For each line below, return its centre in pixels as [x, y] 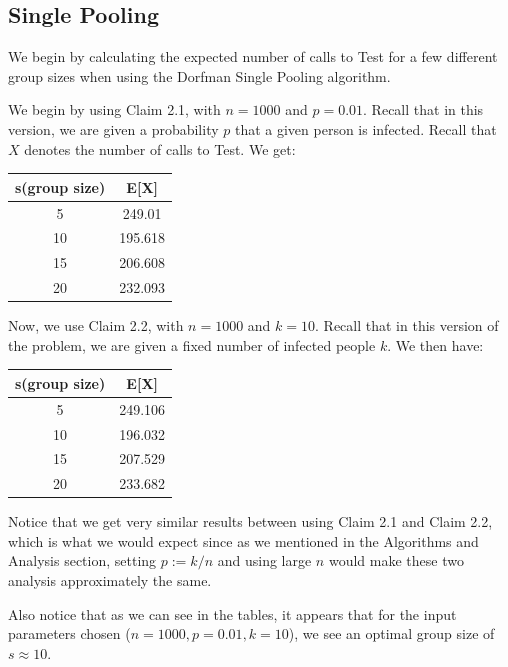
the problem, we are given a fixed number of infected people [192, 344]
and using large [264, 560]
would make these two [396, 560]
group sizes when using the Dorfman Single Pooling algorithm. [199, 75]
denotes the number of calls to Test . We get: [160, 148]
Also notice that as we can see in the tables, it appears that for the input [232, 613]
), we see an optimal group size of [391, 633]
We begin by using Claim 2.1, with [114, 109]
